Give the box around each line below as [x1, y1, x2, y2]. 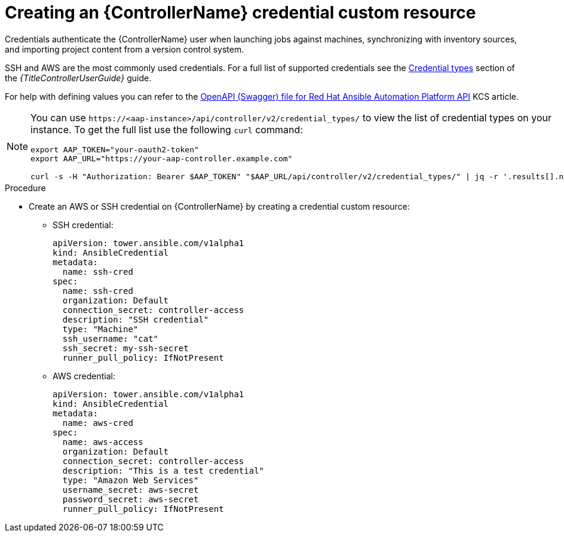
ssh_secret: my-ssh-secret [62, 343, 189, 353]
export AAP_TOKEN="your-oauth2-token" [30, 145, 199, 154]
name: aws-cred [62, 418, 133, 428]
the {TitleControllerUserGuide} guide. [5, 72, 152, 83]
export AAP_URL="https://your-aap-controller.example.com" [30, 154, 293, 163]
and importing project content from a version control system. [5, 44, 244, 54]
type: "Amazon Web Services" [62, 475, 199, 485]
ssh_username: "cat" [62, 333, 159, 343]
